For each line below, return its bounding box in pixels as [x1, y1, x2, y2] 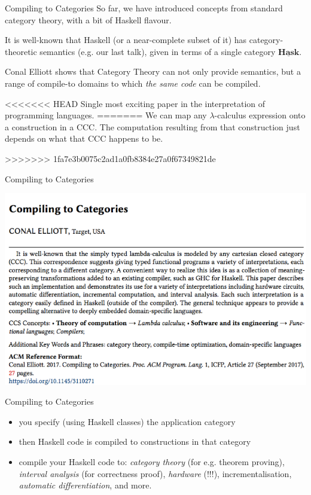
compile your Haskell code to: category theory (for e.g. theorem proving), [19, 456, 285, 468]
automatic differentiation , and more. [19, 479, 152, 491]
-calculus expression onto [214, 109, 306, 121]
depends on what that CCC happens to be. [5, 132, 163, 145]
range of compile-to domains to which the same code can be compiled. [5, 77, 261, 89]
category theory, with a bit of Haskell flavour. [5, 13, 172, 26]
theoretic [5, 45, 37, 57]
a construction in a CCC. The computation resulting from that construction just [5, 120, 300, 133]
